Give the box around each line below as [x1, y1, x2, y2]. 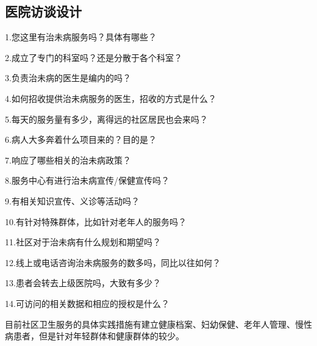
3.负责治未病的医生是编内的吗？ [5, 71, 131, 84]
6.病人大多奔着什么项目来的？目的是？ [5, 133, 157, 146]
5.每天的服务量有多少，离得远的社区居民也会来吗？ [5, 112, 208, 125]
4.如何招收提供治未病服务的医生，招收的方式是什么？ [5, 92, 216, 104]
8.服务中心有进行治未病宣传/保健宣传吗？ [5, 174, 169, 187]
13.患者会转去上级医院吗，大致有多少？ [5, 276, 161, 289]
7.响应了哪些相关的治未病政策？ [5, 153, 131, 166]
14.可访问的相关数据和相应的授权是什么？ [5, 297, 169, 309]
